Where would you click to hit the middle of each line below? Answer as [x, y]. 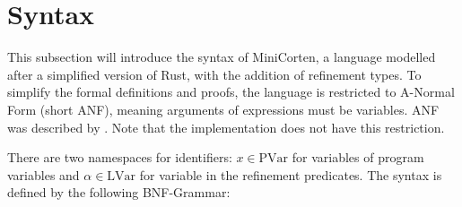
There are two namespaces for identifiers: [120, 157]
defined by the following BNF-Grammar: [119, 192]
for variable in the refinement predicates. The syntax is [291, 174]
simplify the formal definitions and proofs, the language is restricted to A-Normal [231, 92]
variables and [44, 174]
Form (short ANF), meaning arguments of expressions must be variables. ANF [223, 109]
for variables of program [358, 157]
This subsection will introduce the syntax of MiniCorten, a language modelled [222, 57]
